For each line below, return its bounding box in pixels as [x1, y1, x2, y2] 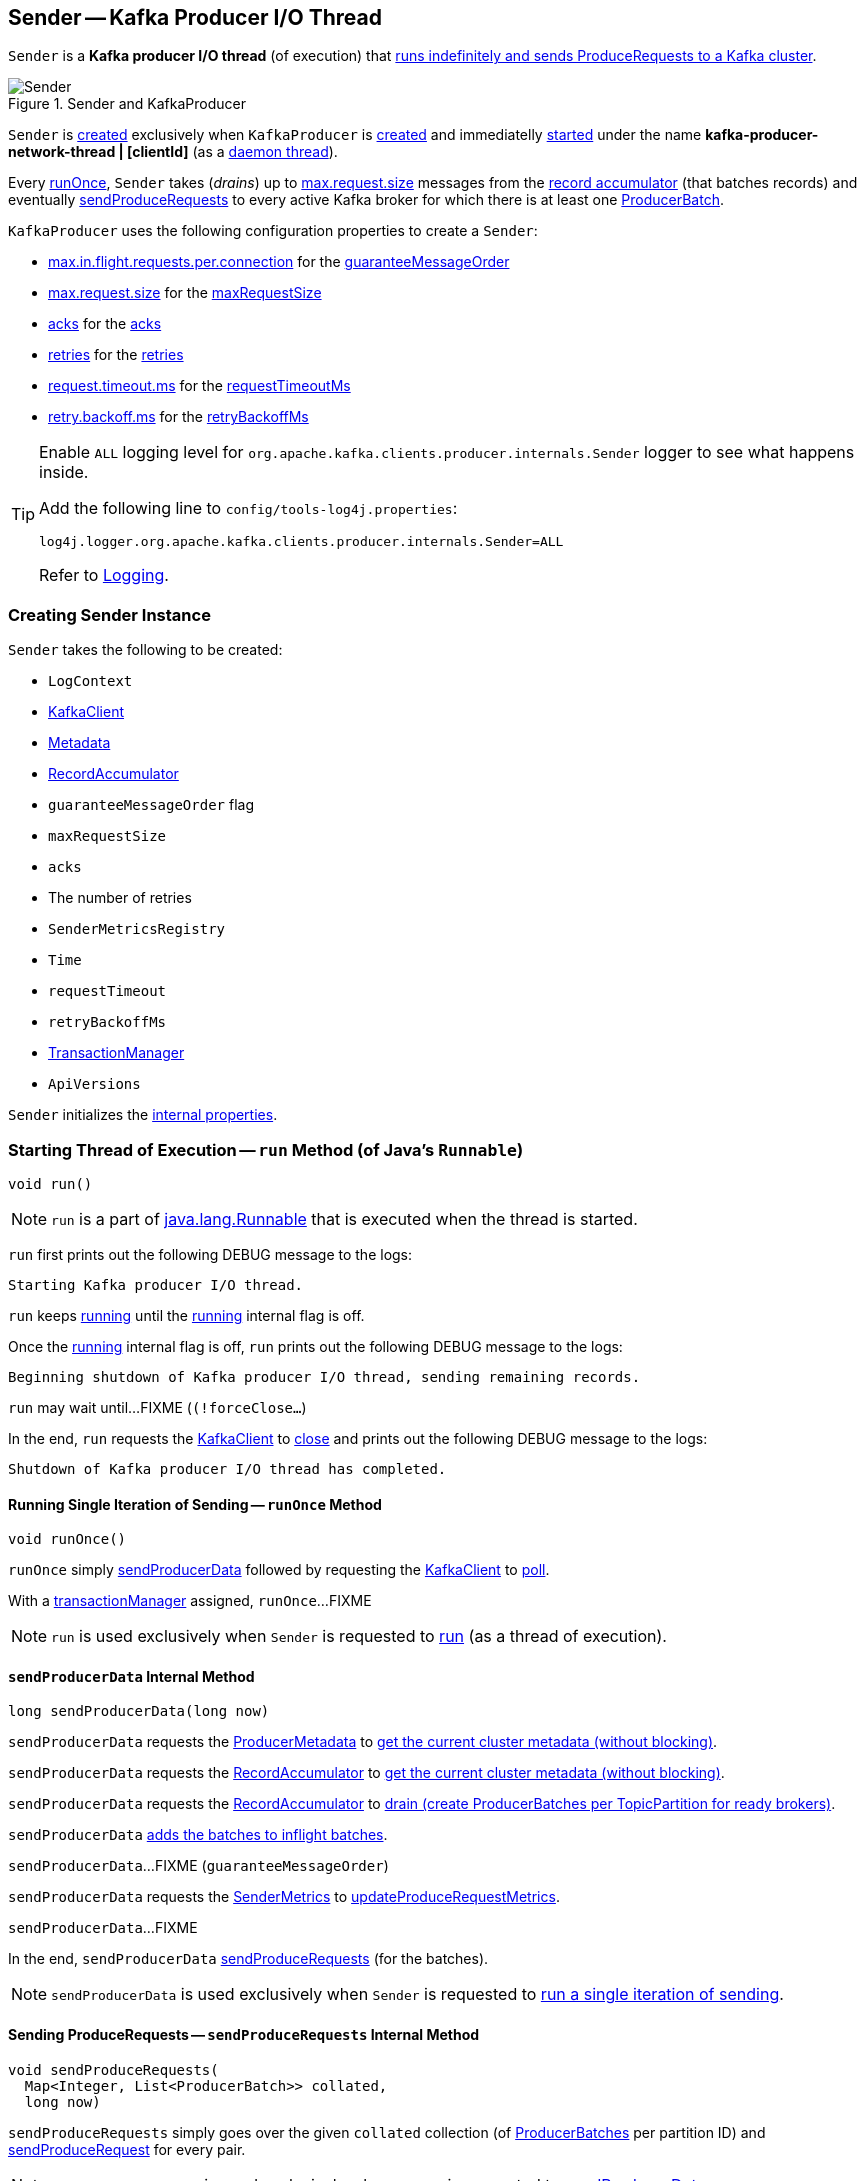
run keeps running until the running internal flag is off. [8, 1306, 365, 1324]
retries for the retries [48, 346, 184, 364]
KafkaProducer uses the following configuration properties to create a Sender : [8, 222, 538, 240]
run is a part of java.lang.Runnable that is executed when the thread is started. [51, 1208, 638, 1229]
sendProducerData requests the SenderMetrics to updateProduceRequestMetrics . [8, 1888, 560, 1906]
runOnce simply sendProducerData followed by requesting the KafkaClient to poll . [8, 1561, 550, 1579]
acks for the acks [48, 315, 162, 333]
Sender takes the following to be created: [8, 641, 283, 659]
